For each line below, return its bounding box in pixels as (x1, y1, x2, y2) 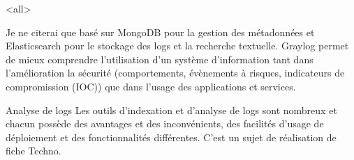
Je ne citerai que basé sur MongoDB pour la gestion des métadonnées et (6, 24, 315, 39)
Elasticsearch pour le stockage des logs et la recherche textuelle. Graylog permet (6, 38, 349, 53)
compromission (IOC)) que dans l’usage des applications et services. (6, 79, 296, 93)
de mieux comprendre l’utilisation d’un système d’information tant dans (6, 51, 314, 66)
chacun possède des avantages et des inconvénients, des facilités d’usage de (6, 116, 324, 131)
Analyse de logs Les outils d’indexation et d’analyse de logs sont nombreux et (6, 102, 337, 117)
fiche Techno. (6, 143, 61, 158)
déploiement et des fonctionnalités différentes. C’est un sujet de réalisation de (6, 129, 337, 144)
